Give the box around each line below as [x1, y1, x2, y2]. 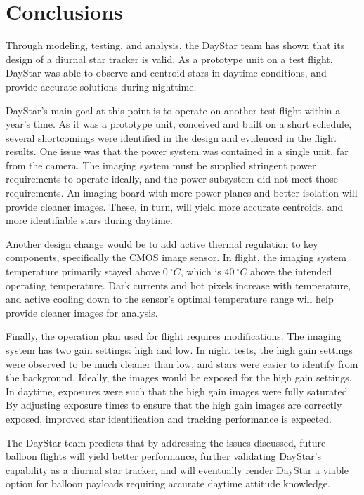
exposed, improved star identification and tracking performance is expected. [6, 411, 332, 425]
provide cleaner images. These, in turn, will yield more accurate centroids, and [6, 199, 344, 213]
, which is [180, 264, 221, 279]
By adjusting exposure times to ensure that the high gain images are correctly [6, 397, 342, 412]
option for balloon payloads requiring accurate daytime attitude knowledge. [6, 476, 330, 491]
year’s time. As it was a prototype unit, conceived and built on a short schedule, [6, 117, 352, 131]
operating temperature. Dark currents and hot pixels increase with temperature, [6, 277, 351, 292]
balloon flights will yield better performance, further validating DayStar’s [6, 449, 322, 463]
